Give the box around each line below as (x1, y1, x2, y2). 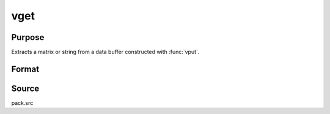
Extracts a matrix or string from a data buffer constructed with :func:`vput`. (11, 49, 200, 56)
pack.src (11, 99, 34, 106)
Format (11, 64, 40, 74)
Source (11, 83, 40, 93)
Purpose (11, 32, 45, 42)
